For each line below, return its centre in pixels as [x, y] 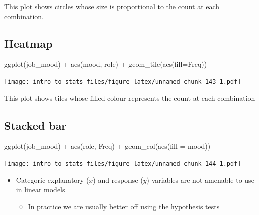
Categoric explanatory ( [52, 180]
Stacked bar [35, 125]
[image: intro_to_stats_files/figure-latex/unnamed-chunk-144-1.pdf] [123, 164]
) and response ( [118, 180]
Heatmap [28, 43]
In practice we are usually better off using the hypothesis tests [124, 206]
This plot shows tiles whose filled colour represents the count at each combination [130, 98]
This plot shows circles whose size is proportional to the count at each [112, 6]
